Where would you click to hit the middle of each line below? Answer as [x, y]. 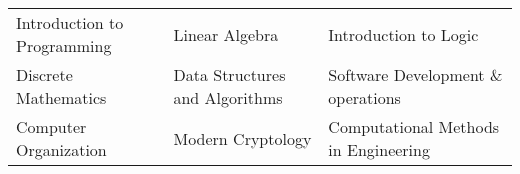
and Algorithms [228, 97]
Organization [61, 149]
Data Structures [229, 74]
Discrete [44, 74]
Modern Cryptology [242, 138]
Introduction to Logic [403, 34]
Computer [51, 126]
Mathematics [61, 97]
